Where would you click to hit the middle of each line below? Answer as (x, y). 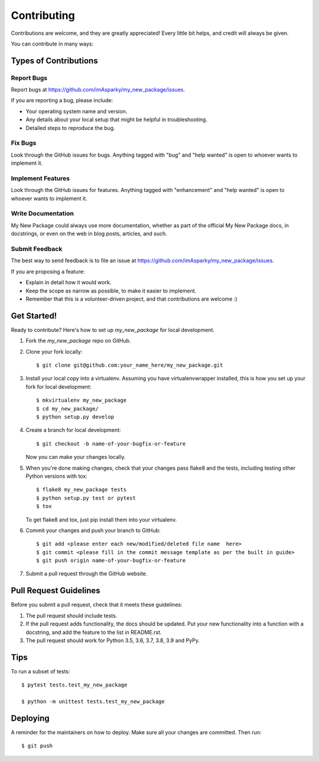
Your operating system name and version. (77, 111)
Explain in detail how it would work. (69, 282)
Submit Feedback (37, 249)
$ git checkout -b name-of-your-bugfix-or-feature (111, 444)
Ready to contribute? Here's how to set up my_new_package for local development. (113, 330)
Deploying (30, 718)
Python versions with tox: (57, 476)
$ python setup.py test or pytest (86, 498)
